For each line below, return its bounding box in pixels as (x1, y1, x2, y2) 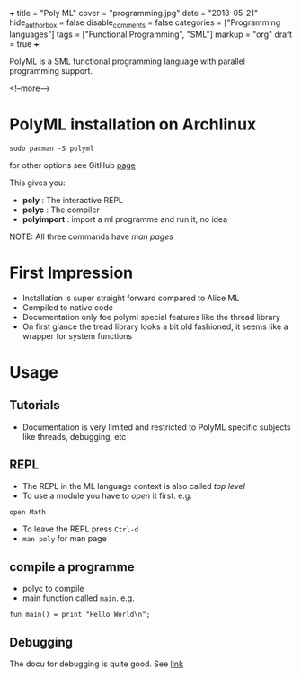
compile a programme (9, 559, 135, 575)
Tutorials (9, 397, 60, 413)
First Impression (9, 263, 134, 282)
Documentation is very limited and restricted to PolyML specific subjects (22, 422, 291, 433)
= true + (9, 38, 40, 49)
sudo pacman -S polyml (9, 144, 94, 153)
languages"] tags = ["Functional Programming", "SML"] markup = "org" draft (9, 29, 293, 40)
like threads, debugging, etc (22, 431, 127, 442)
